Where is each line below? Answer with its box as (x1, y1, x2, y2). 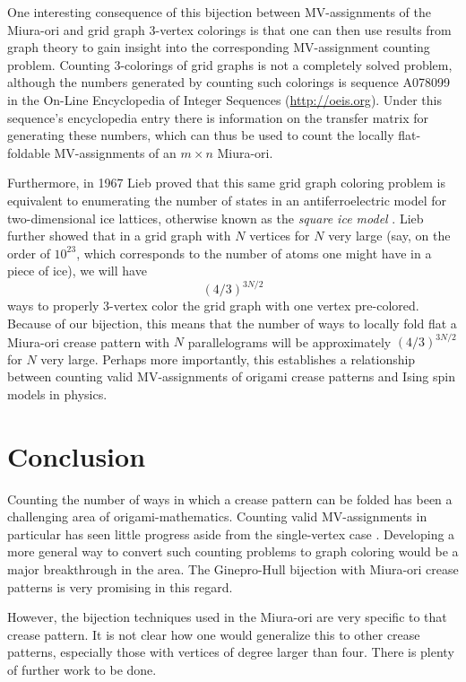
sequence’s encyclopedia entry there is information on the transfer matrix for (7, 108, 428, 127)
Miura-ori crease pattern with (7, 332, 170, 351)
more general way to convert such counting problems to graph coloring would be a (7, 542, 459, 561)
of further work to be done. (7, 660, 157, 678)
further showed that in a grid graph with (7, 226, 231, 245)
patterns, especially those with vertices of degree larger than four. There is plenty (7, 643, 454, 661)
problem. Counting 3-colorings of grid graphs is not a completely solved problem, (7, 55, 453, 74)
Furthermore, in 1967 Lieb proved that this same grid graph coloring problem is (7, 173, 446, 192)
